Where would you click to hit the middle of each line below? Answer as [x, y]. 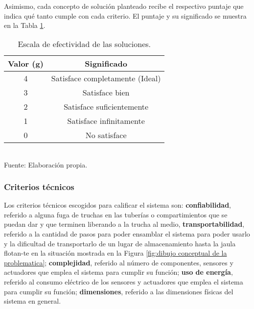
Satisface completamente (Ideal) [106, 78]
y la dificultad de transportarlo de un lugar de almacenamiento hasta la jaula [120, 243]
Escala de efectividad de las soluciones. [84, 44]
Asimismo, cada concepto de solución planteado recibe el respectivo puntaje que [124, 6]
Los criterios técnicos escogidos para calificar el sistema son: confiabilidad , [118, 205]
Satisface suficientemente [106, 106]
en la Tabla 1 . [25, 25]
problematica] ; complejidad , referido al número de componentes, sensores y [119, 262]
